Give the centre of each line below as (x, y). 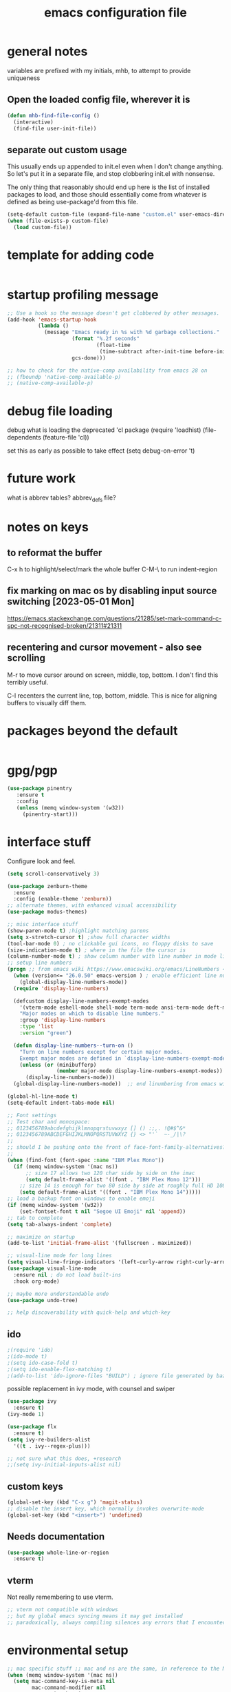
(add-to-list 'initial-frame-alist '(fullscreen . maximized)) (100, 1243)
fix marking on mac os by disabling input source (112, 591)
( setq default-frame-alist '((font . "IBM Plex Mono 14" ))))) (110, 1192)
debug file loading (60, 411)
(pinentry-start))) (50, 814)
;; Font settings (32, 1115)
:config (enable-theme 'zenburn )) (63, 899)
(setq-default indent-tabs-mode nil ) (61, 1103)
